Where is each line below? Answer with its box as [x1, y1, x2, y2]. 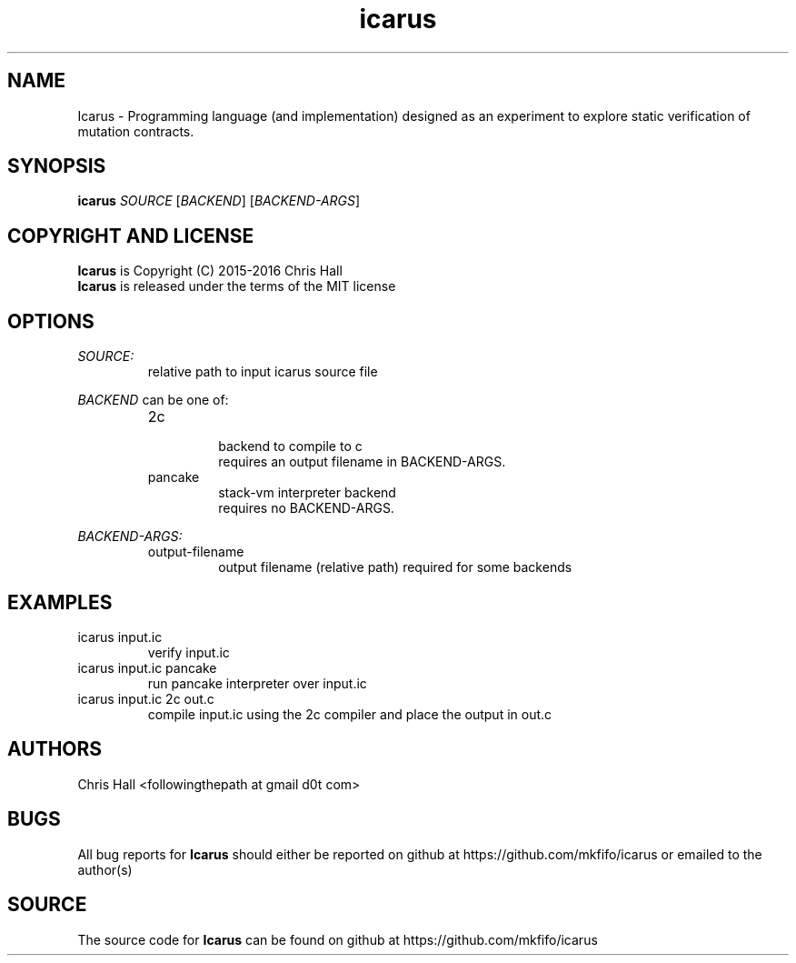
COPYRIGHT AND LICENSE [7, 224, 254, 247]
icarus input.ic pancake [77, 659, 217, 676]
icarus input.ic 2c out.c [77, 690, 214, 707]
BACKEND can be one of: [77, 392, 229, 408]
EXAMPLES [7, 590, 113, 614]
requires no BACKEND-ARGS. [218, 500, 394, 517]
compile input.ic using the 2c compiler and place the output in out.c [147, 706, 552, 722]
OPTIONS [7, 309, 95, 333]
